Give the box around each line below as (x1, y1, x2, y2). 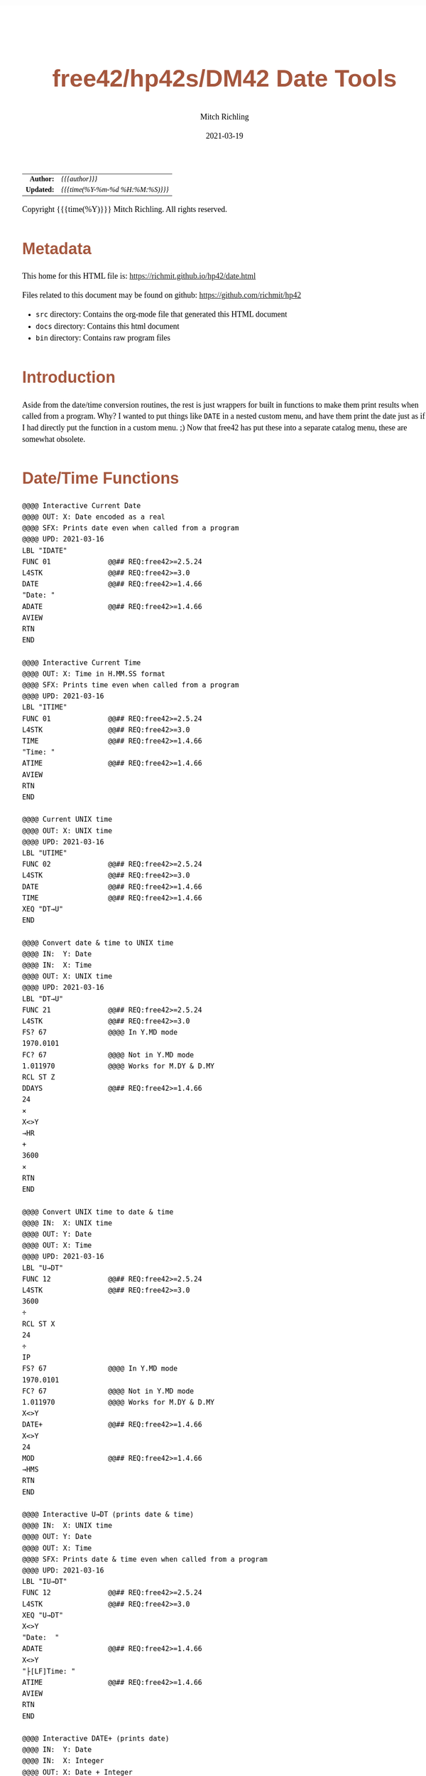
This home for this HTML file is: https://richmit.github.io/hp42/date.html (22, 271, 256, 281)
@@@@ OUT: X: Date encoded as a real (22, 512, 166, 522)
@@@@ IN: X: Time (22, 961, 92, 970)
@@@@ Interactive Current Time (22, 658, 141, 667)
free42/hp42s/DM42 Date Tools (52, 64, 398, 92)
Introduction (22, 368, 116, 387)
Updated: (26, 185, 55, 194)
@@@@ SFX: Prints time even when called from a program (22, 680, 239, 689)
